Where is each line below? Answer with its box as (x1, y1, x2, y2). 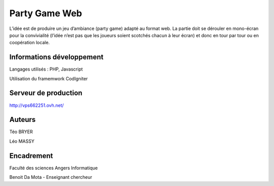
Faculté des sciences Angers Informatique (9, 165, 98, 171)
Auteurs (9, 115, 36, 124)
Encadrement (9, 151, 53, 160)
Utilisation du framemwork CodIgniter (9, 75, 88, 81)
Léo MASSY (9, 138, 35, 144)
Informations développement (9, 53, 104, 61)
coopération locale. (9, 40, 50, 46)
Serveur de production (9, 89, 83, 98)
